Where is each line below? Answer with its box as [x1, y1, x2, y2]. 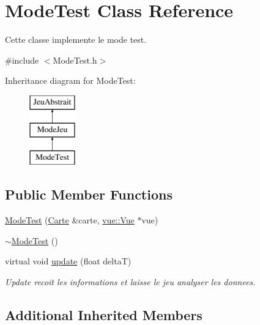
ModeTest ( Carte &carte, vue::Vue [5, 214, 135, 226]
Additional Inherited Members [5, 305, 202, 324]
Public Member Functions [5, 185, 173, 204]
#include [5, 53, 39, 66]
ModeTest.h [53, 53, 97, 66]
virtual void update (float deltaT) [5, 255, 132, 267]
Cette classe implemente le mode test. [5, 33, 147, 46]
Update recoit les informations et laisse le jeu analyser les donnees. [5, 275, 256, 288]
